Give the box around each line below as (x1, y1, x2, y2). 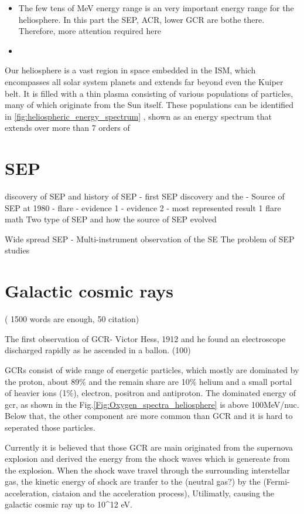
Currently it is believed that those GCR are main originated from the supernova (5, 441, 293, 453)
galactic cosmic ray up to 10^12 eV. (5, 498, 132, 510)
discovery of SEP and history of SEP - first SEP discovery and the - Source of (5, 190, 285, 202)
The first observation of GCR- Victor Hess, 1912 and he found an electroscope (5, 332, 286, 344)
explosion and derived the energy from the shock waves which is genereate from (5, 452, 290, 465)
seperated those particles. (5, 421, 95, 433)
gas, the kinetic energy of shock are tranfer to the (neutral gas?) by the (5, 475, 261, 488)
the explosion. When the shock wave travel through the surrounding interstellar (5, 464, 291, 476)
